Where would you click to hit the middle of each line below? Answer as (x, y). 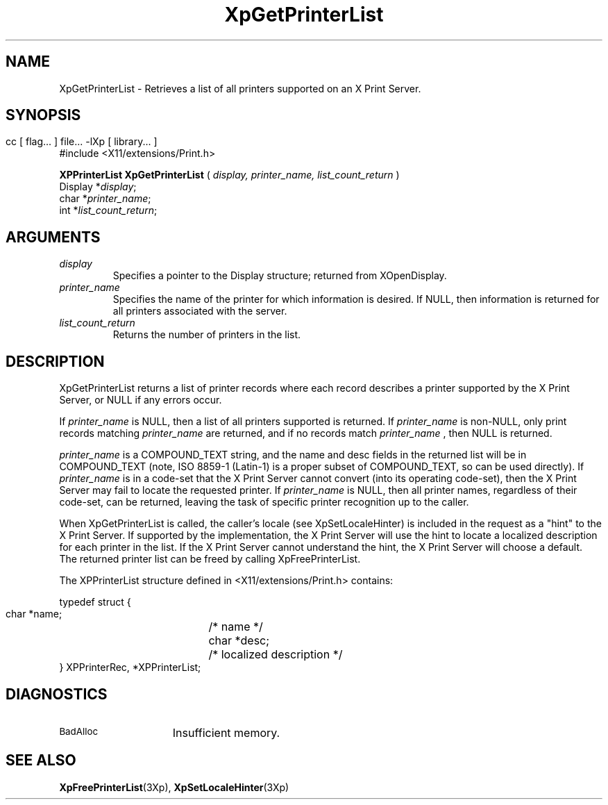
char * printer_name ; (105, 199)
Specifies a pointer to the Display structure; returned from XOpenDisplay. (280, 276)
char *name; (34, 614)
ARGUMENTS (53, 237)
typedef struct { (95, 602)
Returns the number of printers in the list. (207, 335)
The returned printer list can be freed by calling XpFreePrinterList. (210, 559)
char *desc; (239, 641)
